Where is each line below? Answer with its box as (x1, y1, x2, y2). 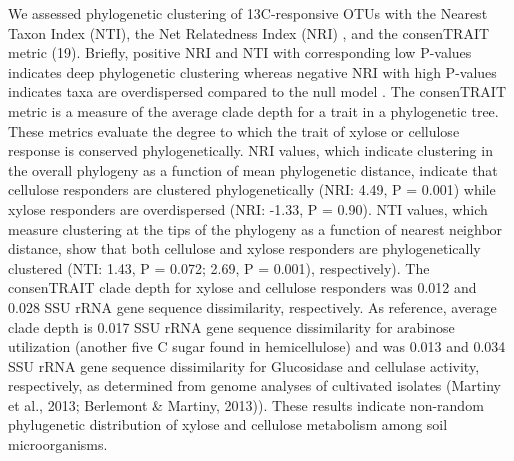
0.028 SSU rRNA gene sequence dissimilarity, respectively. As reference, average (8, 296, 497, 317)
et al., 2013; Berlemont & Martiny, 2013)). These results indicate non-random (8, 394, 484, 415)
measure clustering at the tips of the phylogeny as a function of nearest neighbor (8, 218, 503, 239)
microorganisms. (8, 434, 108, 455)
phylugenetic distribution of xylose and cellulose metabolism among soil (8, 414, 448, 435)
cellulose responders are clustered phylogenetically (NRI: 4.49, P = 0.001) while (8, 179, 496, 200)
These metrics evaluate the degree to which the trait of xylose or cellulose (8, 120, 460, 141)
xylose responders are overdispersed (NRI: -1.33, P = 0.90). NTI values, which (8, 198, 488, 219)
